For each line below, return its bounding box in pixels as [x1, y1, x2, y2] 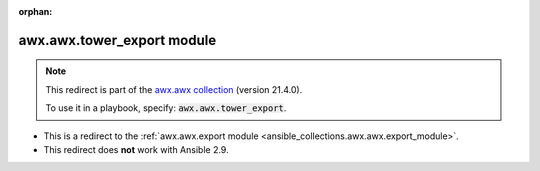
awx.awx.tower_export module [18, 31, 217, 49]
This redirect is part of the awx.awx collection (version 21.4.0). [45, 83, 303, 95]
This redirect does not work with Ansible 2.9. [43, 143, 229, 155]
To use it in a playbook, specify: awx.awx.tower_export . [45, 102, 287, 114]
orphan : [18, 6, 53, 17]
